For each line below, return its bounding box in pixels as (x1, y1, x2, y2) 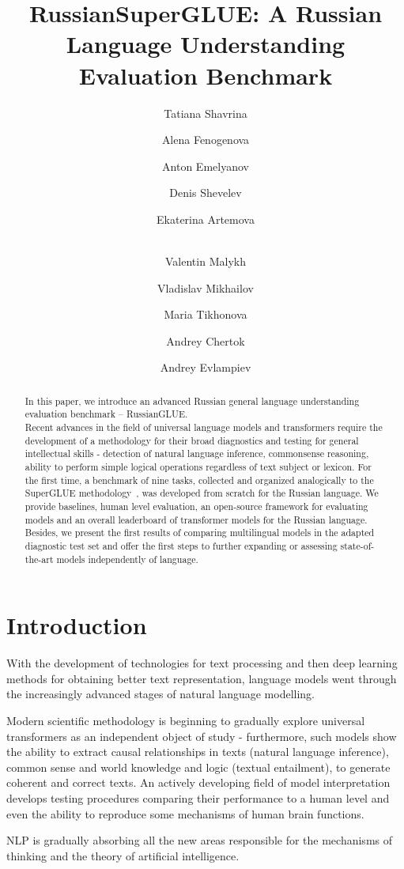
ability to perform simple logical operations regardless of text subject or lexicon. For (25, 460, 372, 474)
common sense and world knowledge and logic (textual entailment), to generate (6, 758, 391, 775)
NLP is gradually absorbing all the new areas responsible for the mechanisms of (6, 832, 393, 848)
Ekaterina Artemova (157, 210, 255, 227)
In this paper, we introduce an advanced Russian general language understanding (25, 394, 360, 407)
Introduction (6, 609, 147, 641)
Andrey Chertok (166, 332, 245, 349)
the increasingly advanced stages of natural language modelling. (6, 686, 315, 702)
